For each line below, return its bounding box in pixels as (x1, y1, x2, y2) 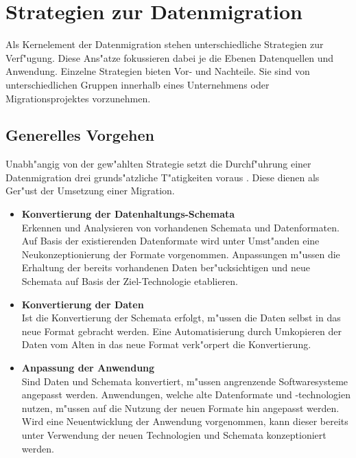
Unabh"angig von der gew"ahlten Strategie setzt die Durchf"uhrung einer (5, 157, 311, 171)
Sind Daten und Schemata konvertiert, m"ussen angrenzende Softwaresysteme (21, 374, 348, 388)
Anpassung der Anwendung (21, 360, 155, 375)
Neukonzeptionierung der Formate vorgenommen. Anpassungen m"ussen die (21, 247, 340, 261)
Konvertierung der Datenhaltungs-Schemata (21, 207, 235, 221)
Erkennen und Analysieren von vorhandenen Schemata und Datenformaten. (21, 220, 340, 234)
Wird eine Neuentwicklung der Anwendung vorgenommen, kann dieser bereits (21, 414, 348, 428)
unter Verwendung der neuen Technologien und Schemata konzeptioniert (21, 427, 327, 442)
